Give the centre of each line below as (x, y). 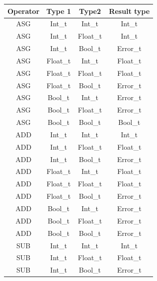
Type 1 (59, 11)
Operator (24, 11)
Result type (129, 11)
